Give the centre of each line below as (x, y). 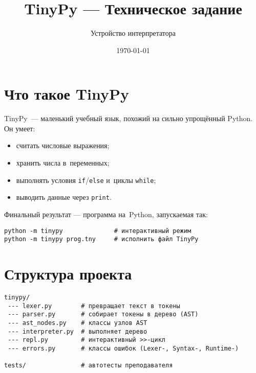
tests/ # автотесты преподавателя (89, 366)
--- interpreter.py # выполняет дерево (78, 331)
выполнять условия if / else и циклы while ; (86, 180)
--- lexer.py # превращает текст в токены (94, 306)
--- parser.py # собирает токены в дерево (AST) (103, 314)
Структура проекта (68, 274)
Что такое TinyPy (67, 94)
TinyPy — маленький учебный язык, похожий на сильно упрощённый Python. (129, 118)
